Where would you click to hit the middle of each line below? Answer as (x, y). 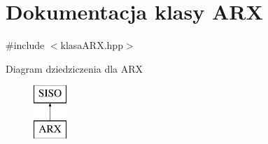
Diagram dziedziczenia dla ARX (75, 68)
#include (25, 45)
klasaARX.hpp (92, 45)
